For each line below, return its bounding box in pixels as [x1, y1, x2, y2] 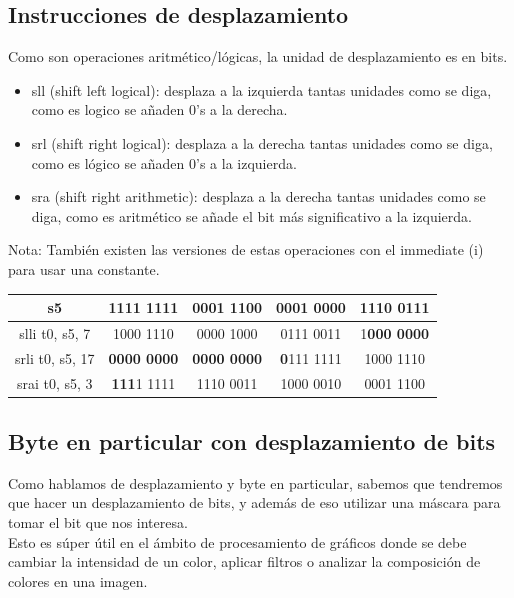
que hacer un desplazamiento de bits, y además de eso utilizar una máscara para [8, 492, 501, 513]
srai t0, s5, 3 [16, 372, 93, 393]
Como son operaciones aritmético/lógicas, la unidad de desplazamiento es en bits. [8, 46, 508, 67]
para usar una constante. [8, 258, 160, 279]
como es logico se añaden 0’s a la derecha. [31, 99, 288, 120]
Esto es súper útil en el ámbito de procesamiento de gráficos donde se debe [8, 531, 467, 552]
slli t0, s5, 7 [19, 322, 91, 343]
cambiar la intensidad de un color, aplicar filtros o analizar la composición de [8, 551, 481, 572]
